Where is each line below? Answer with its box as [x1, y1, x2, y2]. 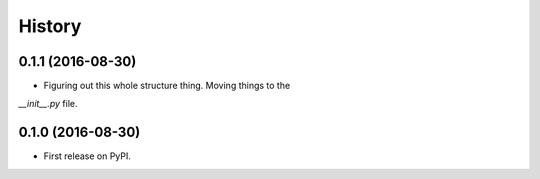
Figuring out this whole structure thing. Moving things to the [43, 80, 291, 92]
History [18, 15, 82, 37]
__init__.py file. [18, 98, 78, 110]
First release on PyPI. [43, 150, 132, 162]
